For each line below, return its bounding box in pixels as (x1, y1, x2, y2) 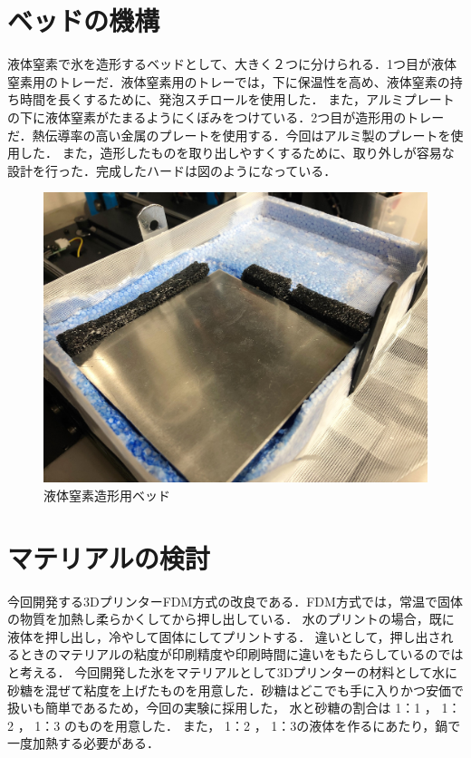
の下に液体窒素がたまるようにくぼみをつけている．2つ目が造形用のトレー (7, 107, 445, 126)
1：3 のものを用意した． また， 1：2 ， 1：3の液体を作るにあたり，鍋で (34, 715, 461, 734)
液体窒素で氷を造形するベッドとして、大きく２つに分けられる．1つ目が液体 (7, 54, 457, 73)
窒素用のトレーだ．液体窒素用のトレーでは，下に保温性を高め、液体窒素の (7, 72, 450, 91)
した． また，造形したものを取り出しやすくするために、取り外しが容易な (19, 143, 455, 162)
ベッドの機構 (7, 2, 160, 39)
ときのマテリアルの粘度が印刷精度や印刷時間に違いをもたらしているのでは (19, 645, 464, 664)
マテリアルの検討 (7, 539, 210, 576)
